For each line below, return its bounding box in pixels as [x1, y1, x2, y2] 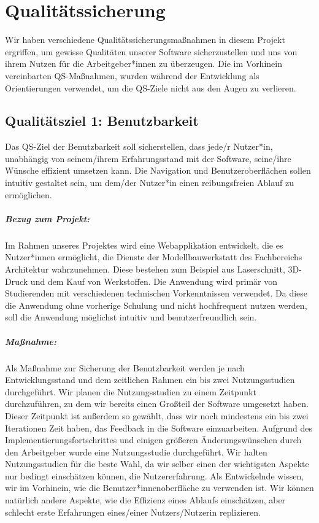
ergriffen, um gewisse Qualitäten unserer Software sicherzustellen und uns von [5, 45, 298, 58]
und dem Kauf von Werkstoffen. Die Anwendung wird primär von [30, 274, 278, 287]
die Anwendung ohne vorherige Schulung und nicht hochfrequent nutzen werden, [5, 298, 307, 311]
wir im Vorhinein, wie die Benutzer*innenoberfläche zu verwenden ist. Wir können [5, 481, 314, 494]
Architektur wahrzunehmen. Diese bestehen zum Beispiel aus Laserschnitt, [5, 263, 285, 276]
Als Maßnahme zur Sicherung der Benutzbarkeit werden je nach [5, 361, 245, 374]
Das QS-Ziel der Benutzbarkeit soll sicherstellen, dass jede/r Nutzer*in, [5, 140, 273, 153]
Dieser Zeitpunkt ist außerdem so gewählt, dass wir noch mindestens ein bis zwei [5, 409, 309, 422]
